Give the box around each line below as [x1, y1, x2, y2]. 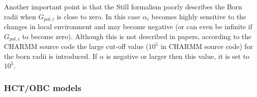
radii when [4, 11, 36, 21]
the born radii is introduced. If [4, 50, 97, 61]
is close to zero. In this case [57, 11, 141, 21]
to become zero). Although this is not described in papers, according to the [22, 31, 252, 41]
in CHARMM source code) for [161, 41, 253, 51]
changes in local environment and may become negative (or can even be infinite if [4, 21, 253, 32]
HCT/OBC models [4, 81, 82, 94]
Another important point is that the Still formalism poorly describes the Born [4, 1, 242, 11]
